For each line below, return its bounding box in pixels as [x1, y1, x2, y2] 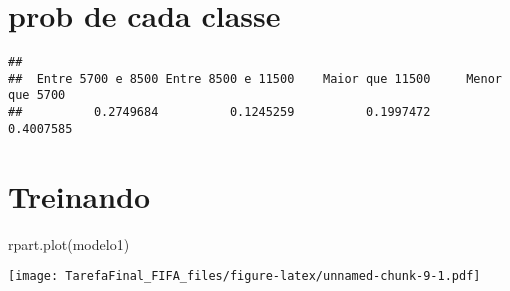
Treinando [8, 175, 151, 216]
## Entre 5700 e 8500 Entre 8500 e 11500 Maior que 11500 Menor [8, 71, 502, 86]
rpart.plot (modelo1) [8, 233, 130, 254]
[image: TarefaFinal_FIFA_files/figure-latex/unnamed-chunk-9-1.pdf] [8, 269, 481, 284]
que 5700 [8, 88, 66, 103]
